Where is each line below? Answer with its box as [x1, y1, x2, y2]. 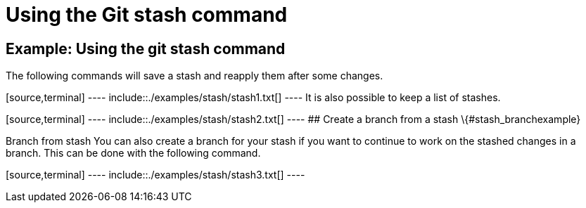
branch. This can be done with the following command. [6, 147, 261, 160]
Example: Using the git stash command [6, 39, 286, 58]
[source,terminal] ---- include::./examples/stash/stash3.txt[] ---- [6, 169, 305, 181]
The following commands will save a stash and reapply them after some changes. [6, 70, 383, 82]
